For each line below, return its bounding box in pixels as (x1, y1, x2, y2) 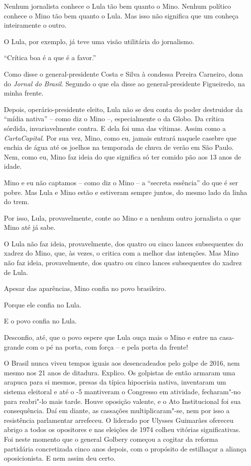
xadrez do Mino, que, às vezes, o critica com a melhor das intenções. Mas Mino (4, 248, 239, 258)
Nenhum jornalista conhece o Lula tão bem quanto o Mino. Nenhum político (4, 1, 231, 11)
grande (4, 341, 24, 352)
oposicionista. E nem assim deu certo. (4, 453, 116, 463)
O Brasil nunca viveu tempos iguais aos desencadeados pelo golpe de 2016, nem (4, 358, 240, 368)
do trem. (4, 196, 30, 207)
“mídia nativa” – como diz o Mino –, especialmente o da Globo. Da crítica (4, 113, 224, 124)
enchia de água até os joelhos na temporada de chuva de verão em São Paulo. (4, 142, 234, 152)
